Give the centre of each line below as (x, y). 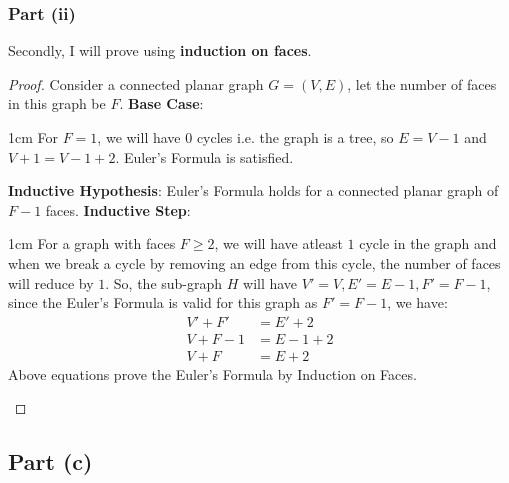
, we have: (417, 302)
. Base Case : (161, 103)
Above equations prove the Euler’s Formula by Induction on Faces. (212, 373)
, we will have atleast (278, 243)
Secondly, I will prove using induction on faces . (160, 50)
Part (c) (50, 461)
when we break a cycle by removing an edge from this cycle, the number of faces (254, 262)
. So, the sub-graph (164, 282)
